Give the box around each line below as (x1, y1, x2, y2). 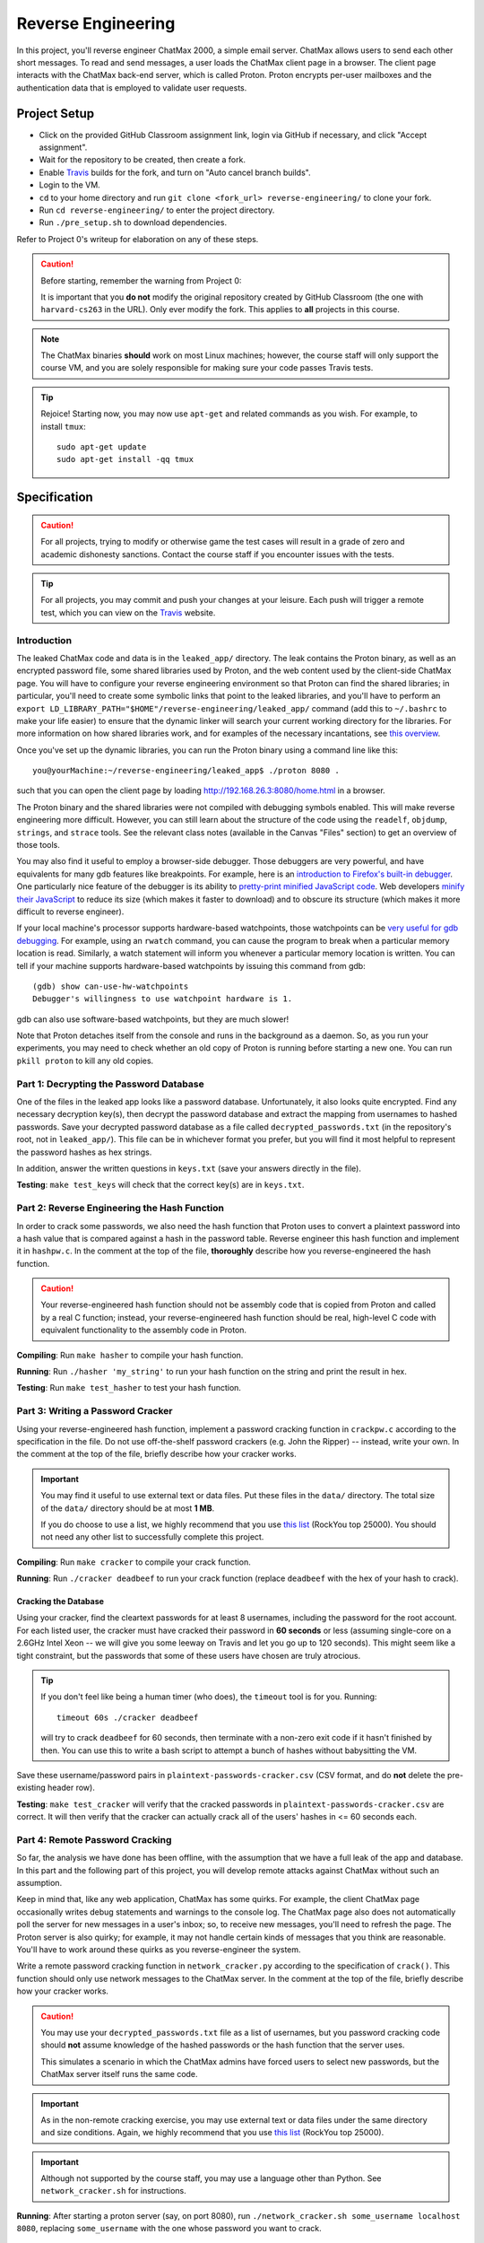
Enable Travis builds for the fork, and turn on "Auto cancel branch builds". (39, 167, 311, 178)
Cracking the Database (16, 1596, 105, 1607)
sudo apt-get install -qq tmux (56, 454, 194, 465)
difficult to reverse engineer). (16, 906, 125, 917)
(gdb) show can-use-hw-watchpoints (32, 981, 189, 991)
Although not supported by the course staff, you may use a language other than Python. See (40, 2173, 382, 2184)
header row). (48, 1782, 96, 1794)
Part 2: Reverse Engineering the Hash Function (16, 1202, 224, 1215)
